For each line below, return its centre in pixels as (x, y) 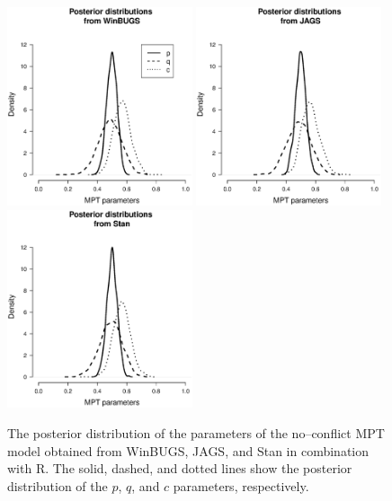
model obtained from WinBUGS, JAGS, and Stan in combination (188, 450)
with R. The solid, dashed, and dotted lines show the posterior (180, 468)
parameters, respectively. (241, 485)
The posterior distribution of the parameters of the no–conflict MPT (196, 433)
